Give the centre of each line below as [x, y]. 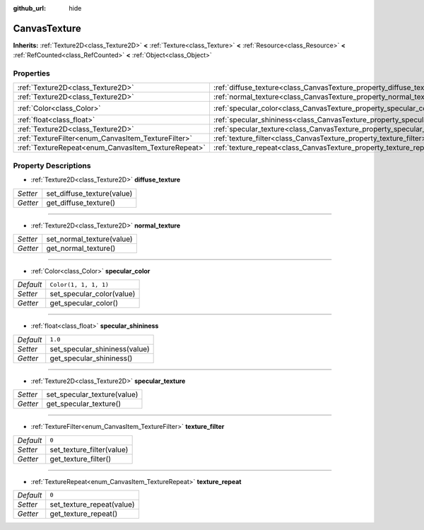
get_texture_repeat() [84, 514]
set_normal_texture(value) [90, 239]
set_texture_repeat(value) [92, 504]
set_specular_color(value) [93, 294]
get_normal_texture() [81, 248]
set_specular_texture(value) [92, 394]
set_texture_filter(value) [89, 449]
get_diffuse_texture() [81, 203]
